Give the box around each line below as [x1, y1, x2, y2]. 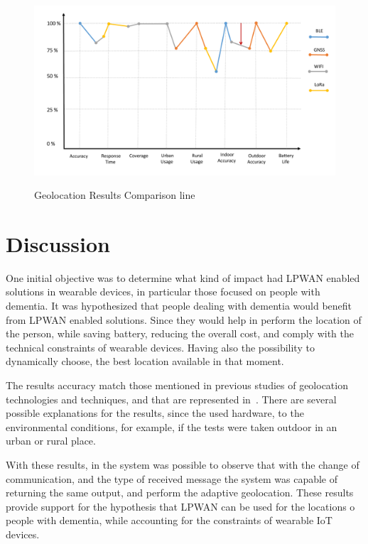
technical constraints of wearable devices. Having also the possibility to [6, 339, 315, 354]
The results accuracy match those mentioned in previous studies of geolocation [6, 377, 348, 392]
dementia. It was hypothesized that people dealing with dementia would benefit [6, 298, 352, 312]
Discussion [6, 229, 110, 258]
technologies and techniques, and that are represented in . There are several [6, 391, 337, 406]
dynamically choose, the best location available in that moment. [6, 354, 284, 369]
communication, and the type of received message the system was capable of [6, 471, 338, 486]
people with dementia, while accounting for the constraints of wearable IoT [6, 513, 332, 528]
